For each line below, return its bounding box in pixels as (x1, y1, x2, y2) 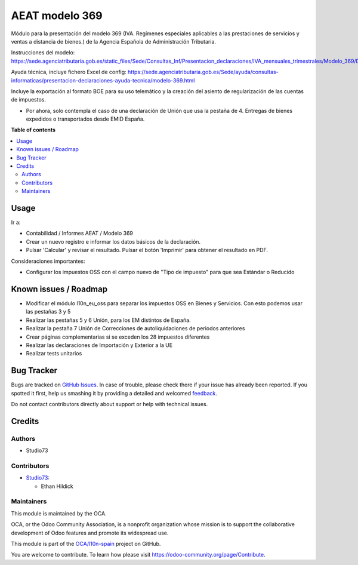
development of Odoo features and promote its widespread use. (11, 529, 169, 536)
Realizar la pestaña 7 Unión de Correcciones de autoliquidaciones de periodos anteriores (26, 325, 245, 332)
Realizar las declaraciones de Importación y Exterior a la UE (26, 341, 173, 349)
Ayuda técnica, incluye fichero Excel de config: (11, 69, 126, 76)
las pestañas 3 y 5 (26, 308, 71, 315)
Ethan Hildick (41, 483, 74, 490)
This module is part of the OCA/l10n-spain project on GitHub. (11, 540, 161, 547)
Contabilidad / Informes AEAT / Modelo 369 (26, 230, 134, 237)
